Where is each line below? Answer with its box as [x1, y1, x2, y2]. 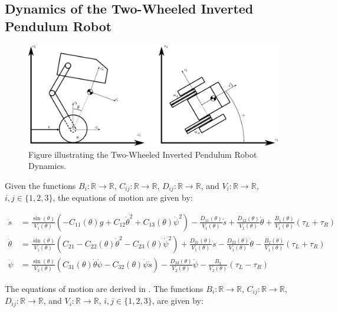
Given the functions [5, 179, 76, 191]
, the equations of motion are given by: [52, 191, 193, 204]
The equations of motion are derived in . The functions [5, 282, 204, 294]
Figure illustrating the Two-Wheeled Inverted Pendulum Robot [28, 148, 257, 160]
